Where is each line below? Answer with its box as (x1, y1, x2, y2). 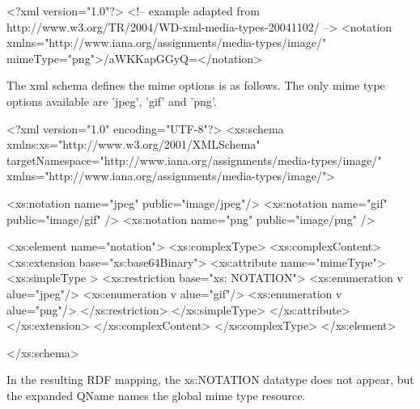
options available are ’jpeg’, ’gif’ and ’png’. (6, 92, 217, 109)
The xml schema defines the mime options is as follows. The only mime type (6, 77, 385, 94)
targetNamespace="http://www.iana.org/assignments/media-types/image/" (6, 151, 382, 168)
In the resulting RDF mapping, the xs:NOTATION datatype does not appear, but (6, 371, 414, 388)
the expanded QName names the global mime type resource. (6, 386, 306, 403)
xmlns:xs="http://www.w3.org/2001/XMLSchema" (6, 136, 261, 153)
